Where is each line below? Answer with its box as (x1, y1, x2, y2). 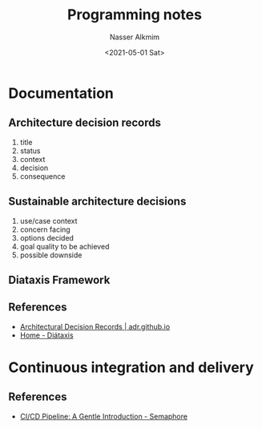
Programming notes (67, 6, 203, 24)
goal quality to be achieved (19, 241, 110, 251)
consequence (19, 171, 66, 181)
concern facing (19, 225, 71, 234)
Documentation (8, 84, 115, 102)
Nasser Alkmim (109, 32, 160, 42)
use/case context (19, 216, 78, 225)
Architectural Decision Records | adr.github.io (19, 322, 171, 331)
